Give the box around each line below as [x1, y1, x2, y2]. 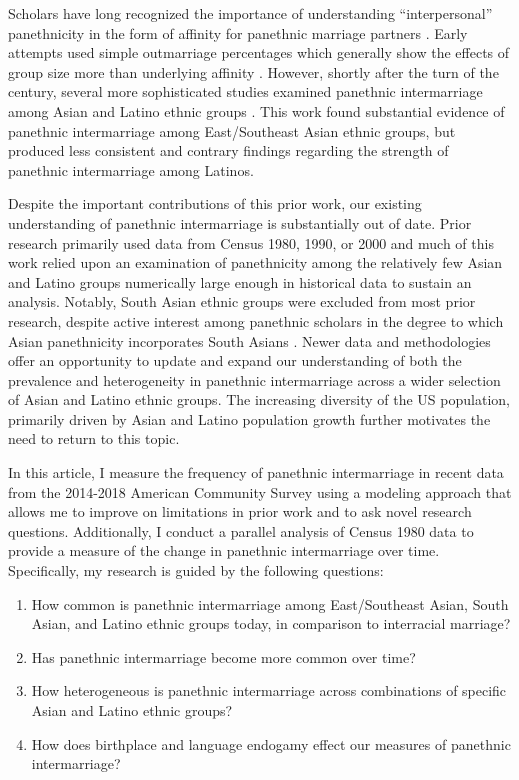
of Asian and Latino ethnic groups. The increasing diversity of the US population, [8, 389, 510, 410]
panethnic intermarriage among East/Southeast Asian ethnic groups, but [8, 120, 456, 141]
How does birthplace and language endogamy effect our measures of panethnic [31, 733, 511, 754]
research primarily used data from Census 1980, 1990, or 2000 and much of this [8, 232, 494, 253]
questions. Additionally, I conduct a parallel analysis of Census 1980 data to [8, 520, 474, 541]
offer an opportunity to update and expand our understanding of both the [8, 350, 462, 371]
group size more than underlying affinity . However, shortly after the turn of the [8, 61, 499, 82]
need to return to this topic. [8, 428, 180, 449]
